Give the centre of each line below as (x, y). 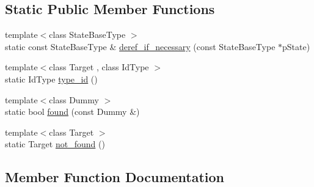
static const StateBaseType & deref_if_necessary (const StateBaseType (140, 46)
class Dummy (74, 99)
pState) (296, 46)
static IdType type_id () (51, 79)
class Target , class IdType (99, 67)
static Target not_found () (55, 144)
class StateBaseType (87, 35)
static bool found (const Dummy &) (72, 112)
